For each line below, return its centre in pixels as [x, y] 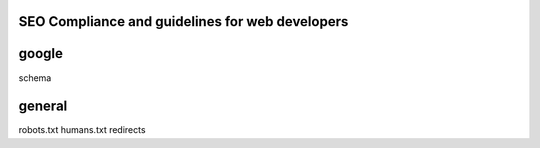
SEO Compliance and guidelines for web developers [183, 21]
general [43, 106]
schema [35, 77]
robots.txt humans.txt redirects [82, 130]
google [41, 53]
